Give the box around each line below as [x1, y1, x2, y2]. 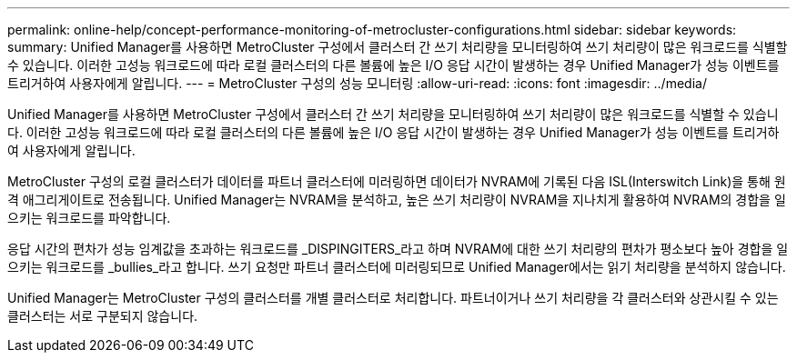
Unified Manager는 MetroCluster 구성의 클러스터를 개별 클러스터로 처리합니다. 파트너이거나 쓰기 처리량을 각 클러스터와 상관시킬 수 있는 [7, 290, 779, 305]
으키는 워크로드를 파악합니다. [7, 210, 171, 225]
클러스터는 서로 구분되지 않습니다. [7, 308, 198, 324]
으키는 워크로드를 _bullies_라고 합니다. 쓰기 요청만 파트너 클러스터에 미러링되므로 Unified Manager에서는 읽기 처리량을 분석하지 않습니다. [7, 259, 786, 275]
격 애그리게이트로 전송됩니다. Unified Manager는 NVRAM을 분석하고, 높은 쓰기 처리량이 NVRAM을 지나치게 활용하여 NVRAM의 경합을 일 [7, 192, 786, 207]
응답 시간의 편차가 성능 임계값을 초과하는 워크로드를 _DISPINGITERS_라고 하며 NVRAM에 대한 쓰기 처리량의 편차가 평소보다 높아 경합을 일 [7, 241, 789, 256]
